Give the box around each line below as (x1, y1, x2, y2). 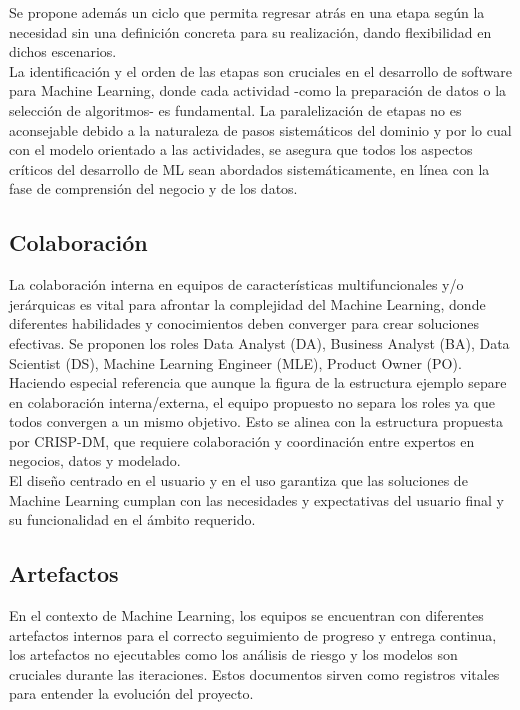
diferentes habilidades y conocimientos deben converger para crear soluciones (9, 313, 479, 334)
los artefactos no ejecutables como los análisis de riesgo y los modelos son (9, 644, 458, 665)
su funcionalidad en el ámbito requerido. (9, 509, 256, 530)
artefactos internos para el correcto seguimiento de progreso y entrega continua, (9, 624, 497, 645)
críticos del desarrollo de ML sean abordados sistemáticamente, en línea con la (9, 158, 490, 179)
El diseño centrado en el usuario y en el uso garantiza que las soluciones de (9, 470, 468, 491)
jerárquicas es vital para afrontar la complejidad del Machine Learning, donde (9, 293, 486, 314)
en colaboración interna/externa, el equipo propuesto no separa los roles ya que (9, 391, 495, 412)
